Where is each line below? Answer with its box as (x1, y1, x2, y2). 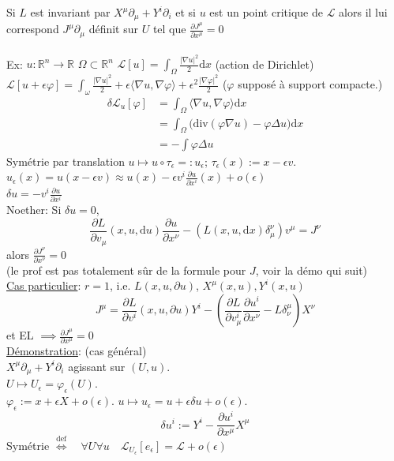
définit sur (88, 21, 138, 37)
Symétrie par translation (6, 152, 125, 169)
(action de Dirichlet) (215, 55, 314, 72)
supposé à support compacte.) (238, 76, 383, 92)
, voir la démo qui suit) (255, 261, 368, 278)
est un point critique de (209, 4, 323, 20)
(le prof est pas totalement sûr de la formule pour (6, 261, 246, 278)
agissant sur (68, 358, 126, 374)
